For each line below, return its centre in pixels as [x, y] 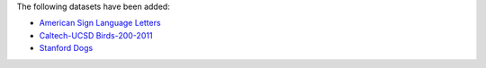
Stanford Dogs [66, 48]
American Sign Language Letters [100, 23]
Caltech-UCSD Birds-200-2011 [96, 35]
